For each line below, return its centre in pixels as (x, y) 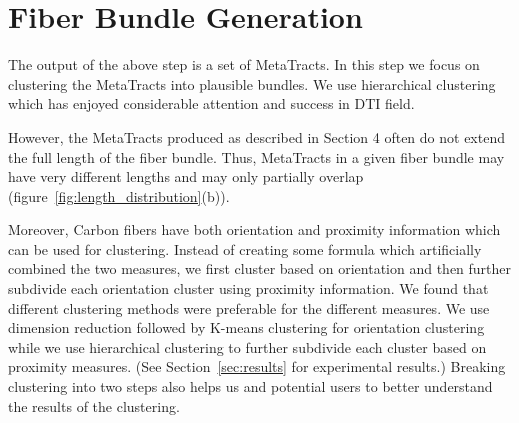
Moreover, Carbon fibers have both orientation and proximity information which (254, 229)
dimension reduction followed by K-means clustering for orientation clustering (246, 327)
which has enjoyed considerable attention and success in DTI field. (211, 103)
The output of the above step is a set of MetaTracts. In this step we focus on (244, 64)
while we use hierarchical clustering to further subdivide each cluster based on (247, 346)
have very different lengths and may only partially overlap (186, 176)
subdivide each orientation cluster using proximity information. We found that (248, 288)
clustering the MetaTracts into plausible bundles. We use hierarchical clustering (252, 83)
